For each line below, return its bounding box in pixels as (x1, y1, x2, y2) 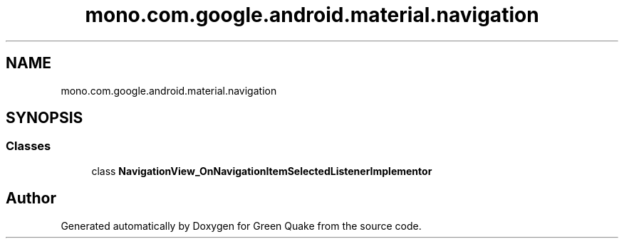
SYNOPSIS (6, 109, 83, 127)
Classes (6, 139, 51, 154)
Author (6, 189, 56, 208)
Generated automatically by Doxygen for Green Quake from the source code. (61, 219, 422, 232)
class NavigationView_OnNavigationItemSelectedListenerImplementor (91, 164, 432, 177)
